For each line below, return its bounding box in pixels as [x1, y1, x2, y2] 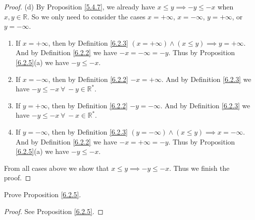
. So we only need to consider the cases [27, 11, 146, 21]
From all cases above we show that [4, 162, 109, 173]
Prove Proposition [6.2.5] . [4, 189, 81, 199]
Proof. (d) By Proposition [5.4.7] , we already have [4, 1, 155, 11]
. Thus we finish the [169, 162, 230, 173]
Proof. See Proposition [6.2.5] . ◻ [4, 206, 103, 216]
